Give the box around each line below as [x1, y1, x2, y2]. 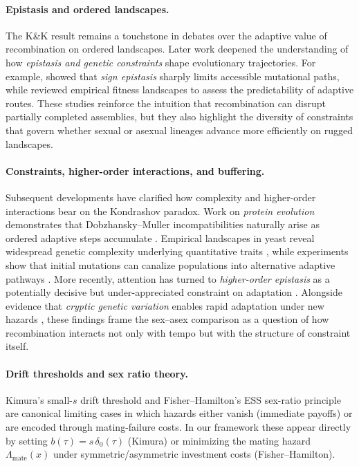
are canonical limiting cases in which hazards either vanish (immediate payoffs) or [6, 406, 353, 420]
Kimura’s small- [6, 392, 73, 407]
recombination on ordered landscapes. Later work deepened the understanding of [6, 41, 349, 56]
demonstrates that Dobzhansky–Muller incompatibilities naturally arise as [6, 217, 320, 232]
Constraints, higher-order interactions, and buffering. [6, 163, 265, 178]
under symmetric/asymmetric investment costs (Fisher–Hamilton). [53, 447, 335, 461]
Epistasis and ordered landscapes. [6, 1, 169, 16]
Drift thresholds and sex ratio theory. [6, 366, 188, 380]
